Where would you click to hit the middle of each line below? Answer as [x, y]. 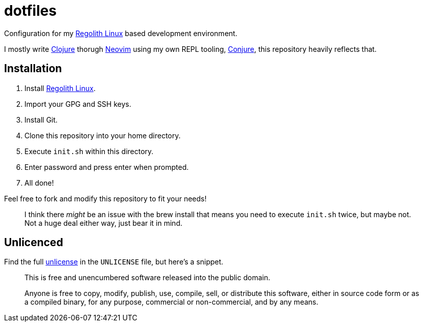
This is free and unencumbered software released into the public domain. [147, 278]
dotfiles [31, 11]
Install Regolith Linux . [60, 88]
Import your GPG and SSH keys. [78, 104]
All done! [39, 183]
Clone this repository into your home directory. [103, 135]
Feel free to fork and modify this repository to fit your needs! [105, 198]
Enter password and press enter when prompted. [107, 167]
